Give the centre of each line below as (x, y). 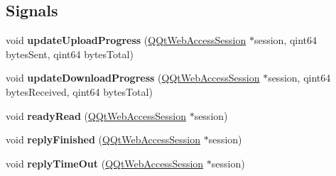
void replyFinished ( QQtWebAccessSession (103, 139)
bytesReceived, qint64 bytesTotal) (79, 91)
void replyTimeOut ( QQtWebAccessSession (105, 163)
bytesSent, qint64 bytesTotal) (70, 54)
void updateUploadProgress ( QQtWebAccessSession (126, 40)
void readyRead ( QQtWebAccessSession (96, 115)
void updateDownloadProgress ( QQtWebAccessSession (133, 78)
